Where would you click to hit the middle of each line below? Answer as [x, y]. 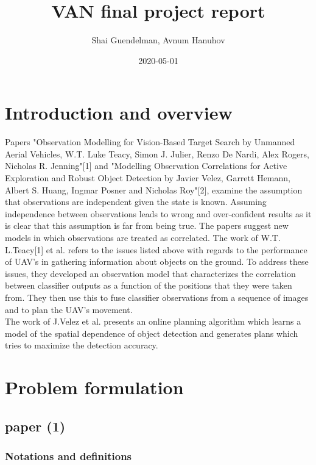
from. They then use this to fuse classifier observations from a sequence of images [157, 297]
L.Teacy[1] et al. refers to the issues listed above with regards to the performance [156, 249]
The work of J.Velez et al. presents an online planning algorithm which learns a [153, 321]
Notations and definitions [68, 456]
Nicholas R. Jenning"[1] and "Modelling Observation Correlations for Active [146, 166]
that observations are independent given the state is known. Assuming [136, 202]
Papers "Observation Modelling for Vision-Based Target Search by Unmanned [150, 142]
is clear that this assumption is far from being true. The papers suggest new [147, 225]
